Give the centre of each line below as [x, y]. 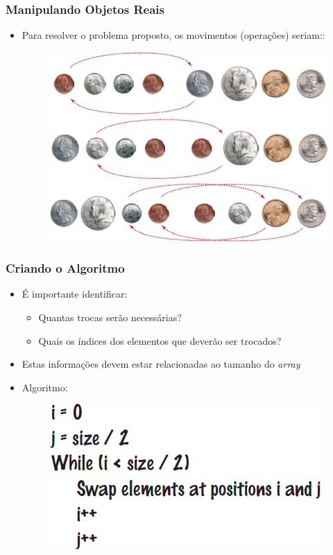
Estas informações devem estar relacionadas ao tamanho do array [161, 364]
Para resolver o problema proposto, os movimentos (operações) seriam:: [173, 35]
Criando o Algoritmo [65, 268]
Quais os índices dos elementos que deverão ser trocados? [160, 340]
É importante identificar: [75, 294]
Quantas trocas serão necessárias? [110, 317]
